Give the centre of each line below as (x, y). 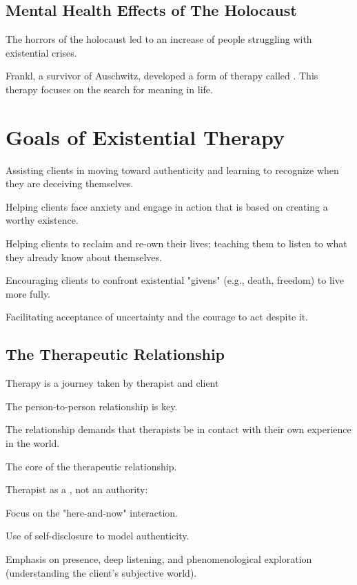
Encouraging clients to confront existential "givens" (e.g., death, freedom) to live (175, 280)
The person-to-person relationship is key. (92, 406)
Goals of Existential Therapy (145, 136)
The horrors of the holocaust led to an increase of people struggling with (159, 39)
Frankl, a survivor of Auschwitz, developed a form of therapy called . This (162, 76)
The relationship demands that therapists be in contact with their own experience (178, 429)
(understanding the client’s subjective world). (101, 572)
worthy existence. (42, 220)
